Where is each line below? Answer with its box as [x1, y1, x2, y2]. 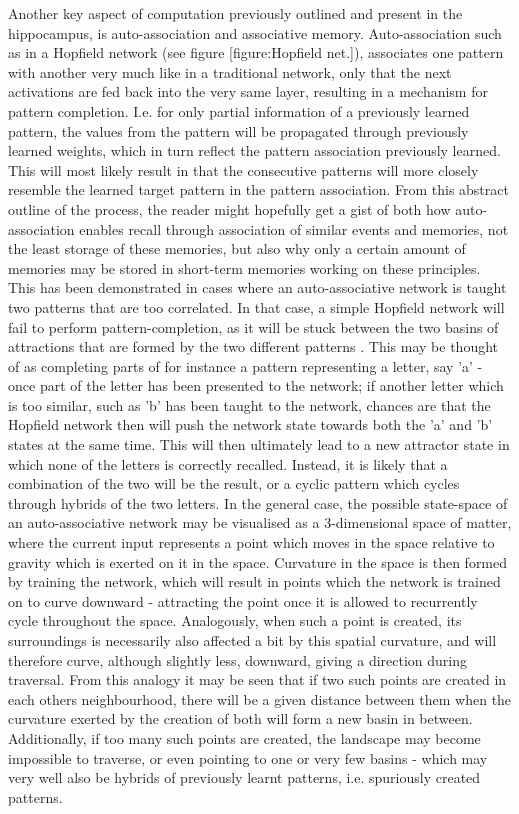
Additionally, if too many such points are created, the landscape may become [8, 727, 481, 748]
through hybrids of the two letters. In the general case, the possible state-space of [8, 492, 508, 513]
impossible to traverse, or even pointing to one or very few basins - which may [8, 747, 488, 768]
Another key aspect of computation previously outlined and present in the [8, 3, 463, 23]
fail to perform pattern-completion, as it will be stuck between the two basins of [8, 316, 499, 337]
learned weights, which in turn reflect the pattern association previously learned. [8, 140, 501, 161]
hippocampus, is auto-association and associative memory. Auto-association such [8, 22, 502, 43]
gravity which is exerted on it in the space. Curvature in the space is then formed [8, 551, 508, 572]
